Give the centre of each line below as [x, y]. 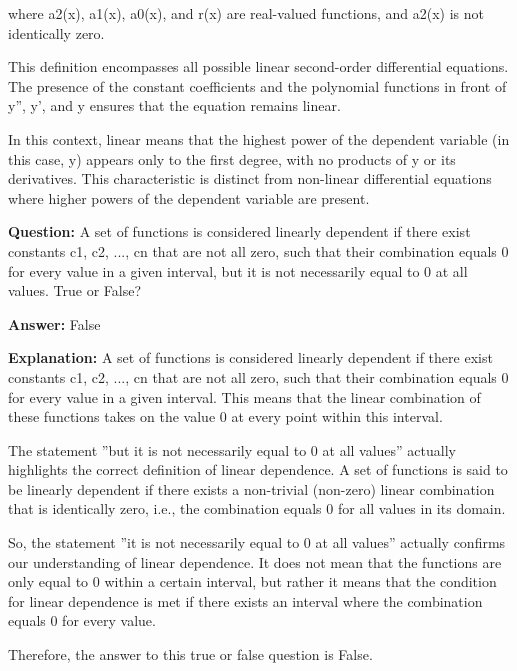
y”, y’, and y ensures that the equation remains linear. [174, 105]
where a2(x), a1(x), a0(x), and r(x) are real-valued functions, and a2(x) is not [246, 13]
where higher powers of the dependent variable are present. [189, 197]
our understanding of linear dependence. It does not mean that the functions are [255, 561]
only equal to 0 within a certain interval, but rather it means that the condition [252, 581]
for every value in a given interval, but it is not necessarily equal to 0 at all [238, 270]
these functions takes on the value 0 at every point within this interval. [225, 416]
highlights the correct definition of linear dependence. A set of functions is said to [258, 469]
